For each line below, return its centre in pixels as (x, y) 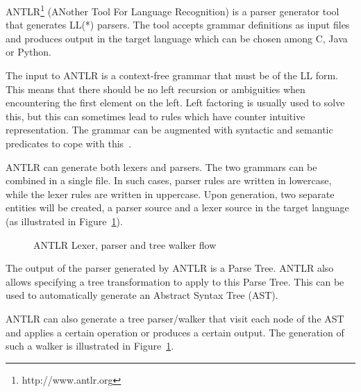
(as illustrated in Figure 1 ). (64, 221)
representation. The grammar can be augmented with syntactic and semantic (169, 130)
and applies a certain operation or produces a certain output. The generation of (175, 332)
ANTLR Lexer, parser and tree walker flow (125, 244)
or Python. (28, 52)
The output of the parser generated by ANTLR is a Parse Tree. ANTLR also (170, 268)
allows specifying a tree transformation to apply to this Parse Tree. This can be (175, 281)
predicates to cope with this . (69, 143)
